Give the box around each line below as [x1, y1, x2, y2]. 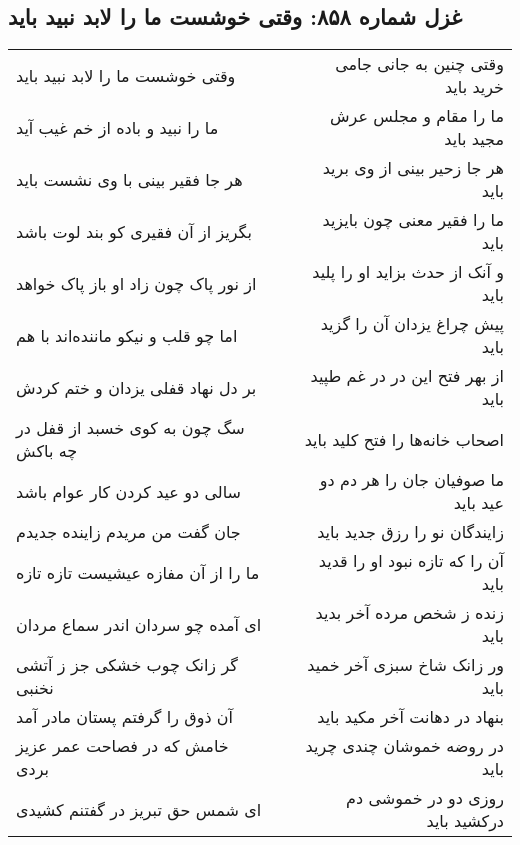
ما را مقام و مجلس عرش [330, 104, 504, 128]
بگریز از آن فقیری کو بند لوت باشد [16, 219, 252, 243]
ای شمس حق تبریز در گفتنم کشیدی [16, 797, 262, 821]
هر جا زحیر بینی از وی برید [322, 156, 504, 180]
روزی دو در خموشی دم [346, 786, 504, 810]
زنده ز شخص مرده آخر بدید [315, 601, 504, 625]
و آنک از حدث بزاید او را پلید [312, 260, 504, 284]
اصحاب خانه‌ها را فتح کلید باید [304, 427, 504, 451]
